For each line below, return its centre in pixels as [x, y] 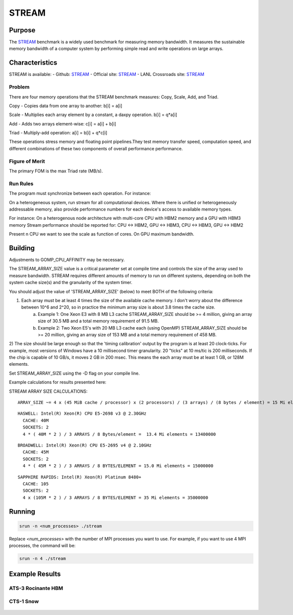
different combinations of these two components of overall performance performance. [96, 148]
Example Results [35, 574]
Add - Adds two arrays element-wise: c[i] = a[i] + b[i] [63, 124]
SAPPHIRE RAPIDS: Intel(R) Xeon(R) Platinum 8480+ [80, 477]
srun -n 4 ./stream [42, 559]
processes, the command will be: [42, 545]
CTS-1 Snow [24, 601]
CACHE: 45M [36, 452]
